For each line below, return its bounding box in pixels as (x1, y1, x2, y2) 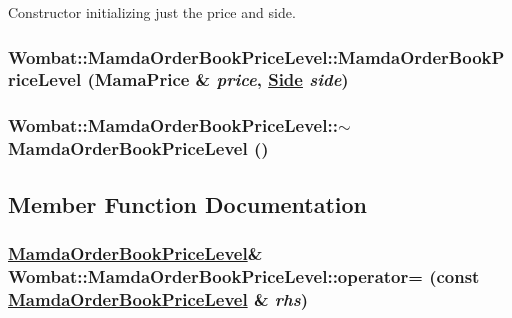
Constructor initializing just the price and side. (8, 2, 296, 22)
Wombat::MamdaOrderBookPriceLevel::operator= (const (8, 263, 480, 288)
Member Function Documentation (8, 188, 368, 219)
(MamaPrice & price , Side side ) (87, 67, 349, 92)
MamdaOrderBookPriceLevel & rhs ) (8, 286, 309, 311)
